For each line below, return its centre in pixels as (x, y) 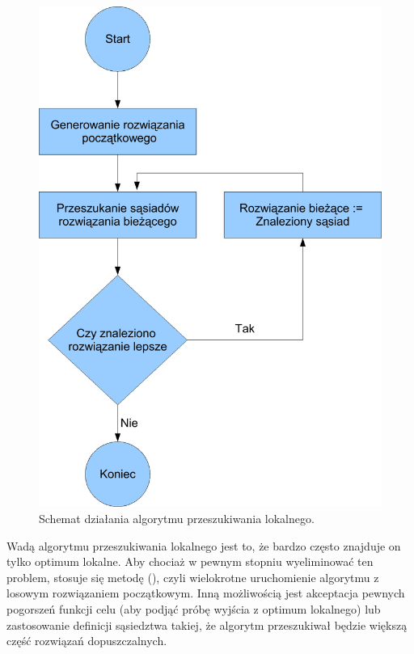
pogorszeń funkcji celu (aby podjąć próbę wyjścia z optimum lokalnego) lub (194, 608)
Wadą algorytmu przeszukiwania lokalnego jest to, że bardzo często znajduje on (204, 545)
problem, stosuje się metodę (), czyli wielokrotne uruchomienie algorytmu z (193, 577)
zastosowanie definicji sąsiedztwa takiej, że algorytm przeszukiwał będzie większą (207, 624)
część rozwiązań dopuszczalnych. (87, 641)
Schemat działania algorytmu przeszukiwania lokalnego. (177, 518)
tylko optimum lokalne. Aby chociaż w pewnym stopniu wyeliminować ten (190, 561)
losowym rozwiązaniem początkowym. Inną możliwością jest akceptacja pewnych (206, 593)
